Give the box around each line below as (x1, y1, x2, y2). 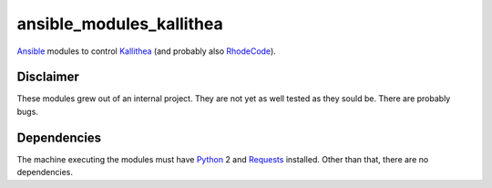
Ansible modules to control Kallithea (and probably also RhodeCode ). (16, 46, 277, 57)
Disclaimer (16, 69, 79, 85)
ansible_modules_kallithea (16, 14, 223, 34)
